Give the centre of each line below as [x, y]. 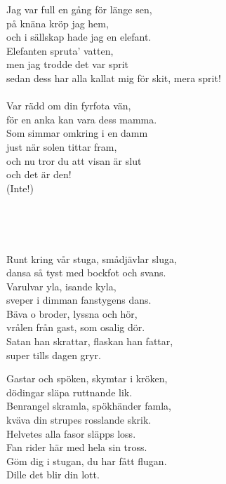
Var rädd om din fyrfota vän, [69, 106]
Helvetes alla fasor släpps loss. [71, 433]
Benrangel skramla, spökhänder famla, [89, 406]
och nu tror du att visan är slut [74, 160]
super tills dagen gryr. [54, 355]
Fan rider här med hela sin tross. [77, 447]
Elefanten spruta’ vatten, [60, 50]
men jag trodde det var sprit [68, 64]
